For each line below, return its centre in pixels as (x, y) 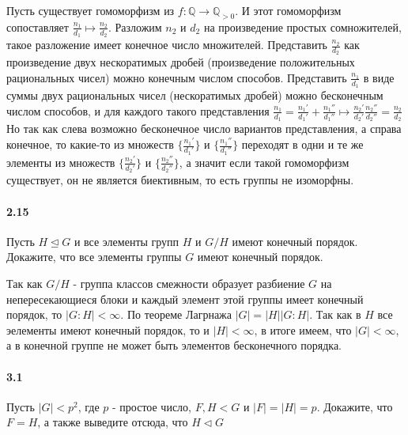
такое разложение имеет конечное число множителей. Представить (167, 45)
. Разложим (135, 26)
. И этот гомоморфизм (288, 10)
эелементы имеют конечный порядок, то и (108, 329)
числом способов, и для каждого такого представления (138, 110)
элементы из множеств (61, 162)
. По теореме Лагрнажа (176, 314)
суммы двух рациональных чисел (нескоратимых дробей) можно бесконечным (195, 95)
